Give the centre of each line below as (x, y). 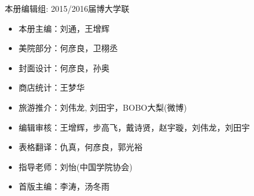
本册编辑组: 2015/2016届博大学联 (67, 8)
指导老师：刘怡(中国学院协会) (75, 166)
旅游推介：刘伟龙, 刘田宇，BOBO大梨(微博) (103, 107)
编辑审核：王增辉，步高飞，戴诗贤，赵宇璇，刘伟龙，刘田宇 (134, 127)
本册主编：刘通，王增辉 (64, 28)
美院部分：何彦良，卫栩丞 (68, 48)
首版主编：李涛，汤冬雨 (64, 186)
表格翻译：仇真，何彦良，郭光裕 (80, 147)
